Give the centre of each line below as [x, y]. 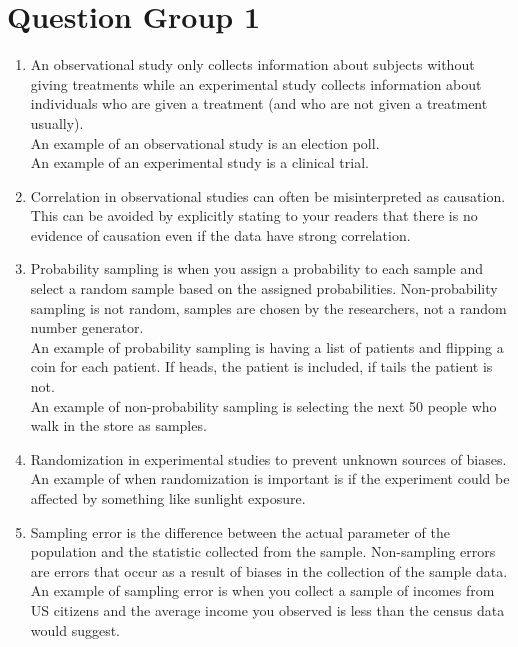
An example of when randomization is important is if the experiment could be [270, 478]
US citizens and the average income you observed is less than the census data [267, 609]
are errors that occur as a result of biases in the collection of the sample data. [269, 570]
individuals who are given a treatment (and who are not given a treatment [259, 103]
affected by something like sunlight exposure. [168, 498]
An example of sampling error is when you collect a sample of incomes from [262, 590]
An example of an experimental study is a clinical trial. [199, 162]
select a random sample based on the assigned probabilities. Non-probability [264, 288]
